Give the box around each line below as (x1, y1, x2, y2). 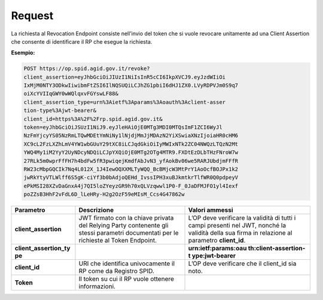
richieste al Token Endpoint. (78, 237, 157, 245)
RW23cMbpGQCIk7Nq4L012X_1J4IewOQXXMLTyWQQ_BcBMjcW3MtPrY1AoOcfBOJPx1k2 (23, 166, 239, 172)
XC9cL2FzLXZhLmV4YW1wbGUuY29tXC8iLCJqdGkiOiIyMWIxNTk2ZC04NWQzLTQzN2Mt (23, 141, 239, 147)
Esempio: (11, 49, 35, 56)
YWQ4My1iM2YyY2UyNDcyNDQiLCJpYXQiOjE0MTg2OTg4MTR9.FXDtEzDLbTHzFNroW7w (23, 149, 239, 156)
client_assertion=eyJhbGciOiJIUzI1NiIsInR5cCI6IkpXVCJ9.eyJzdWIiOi (23, 74, 226, 80)
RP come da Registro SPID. (78, 267, 155, 275)
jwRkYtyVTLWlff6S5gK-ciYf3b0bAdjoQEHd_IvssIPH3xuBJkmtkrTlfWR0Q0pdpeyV (23, 174, 239, 181)
